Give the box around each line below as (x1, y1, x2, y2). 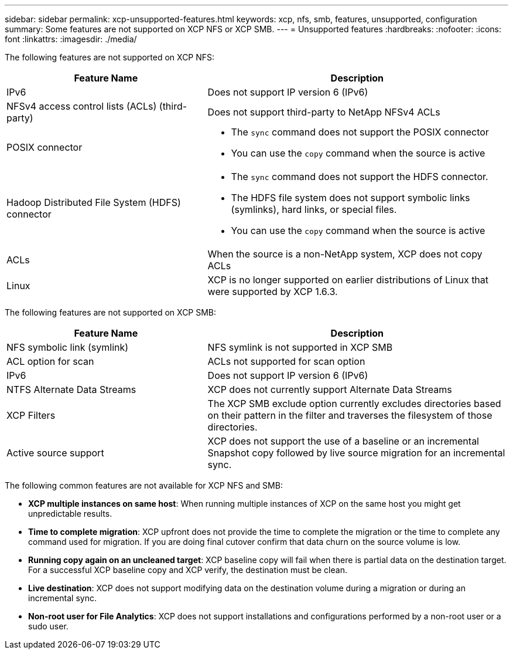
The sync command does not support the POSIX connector (231, 126, 489, 138)
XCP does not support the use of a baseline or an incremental (207, 435, 479, 447)
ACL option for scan (6, 355, 94, 367)
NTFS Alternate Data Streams (6, 384, 136, 395)
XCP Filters (6, 409, 56, 421)
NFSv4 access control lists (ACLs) (6, 100, 157, 112)
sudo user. (28, 621, 69, 631)
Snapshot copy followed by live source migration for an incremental (207, 447, 505, 459)
